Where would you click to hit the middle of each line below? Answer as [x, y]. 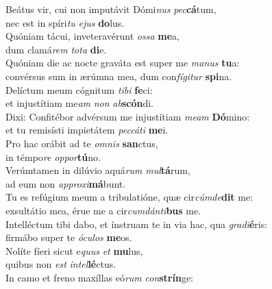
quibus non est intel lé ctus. [61, 264]
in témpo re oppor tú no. [53, 156]
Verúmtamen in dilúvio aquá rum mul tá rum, [98, 170]
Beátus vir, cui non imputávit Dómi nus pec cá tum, [111, 9]
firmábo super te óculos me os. [69, 237]
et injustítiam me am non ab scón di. [80, 103]
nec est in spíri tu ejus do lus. [65, 22]
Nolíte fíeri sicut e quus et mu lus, [74, 250]
